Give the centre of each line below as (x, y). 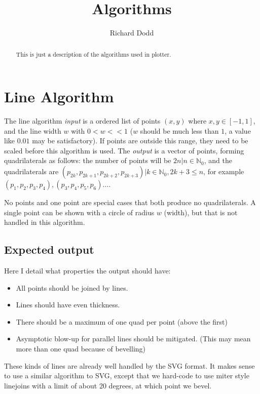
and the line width (33, 130)
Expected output (49, 249)
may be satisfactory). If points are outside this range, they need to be (140, 141)
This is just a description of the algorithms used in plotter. (94, 54)
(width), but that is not (201, 212)
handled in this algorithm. (45, 222)
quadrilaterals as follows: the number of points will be (88, 160)
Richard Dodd (132, 33)
